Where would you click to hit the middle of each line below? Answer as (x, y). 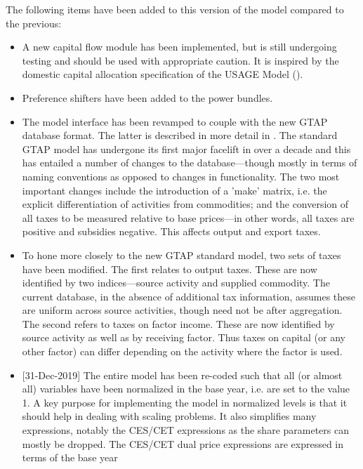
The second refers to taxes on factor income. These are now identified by (178, 323)
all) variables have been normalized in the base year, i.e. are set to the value (186, 389)
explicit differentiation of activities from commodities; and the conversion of (185, 204)
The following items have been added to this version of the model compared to (175, 9)
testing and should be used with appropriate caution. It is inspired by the (180, 60)
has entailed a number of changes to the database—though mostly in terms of (190, 163)
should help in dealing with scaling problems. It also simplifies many (169, 416)
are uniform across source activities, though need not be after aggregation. (182, 310)
